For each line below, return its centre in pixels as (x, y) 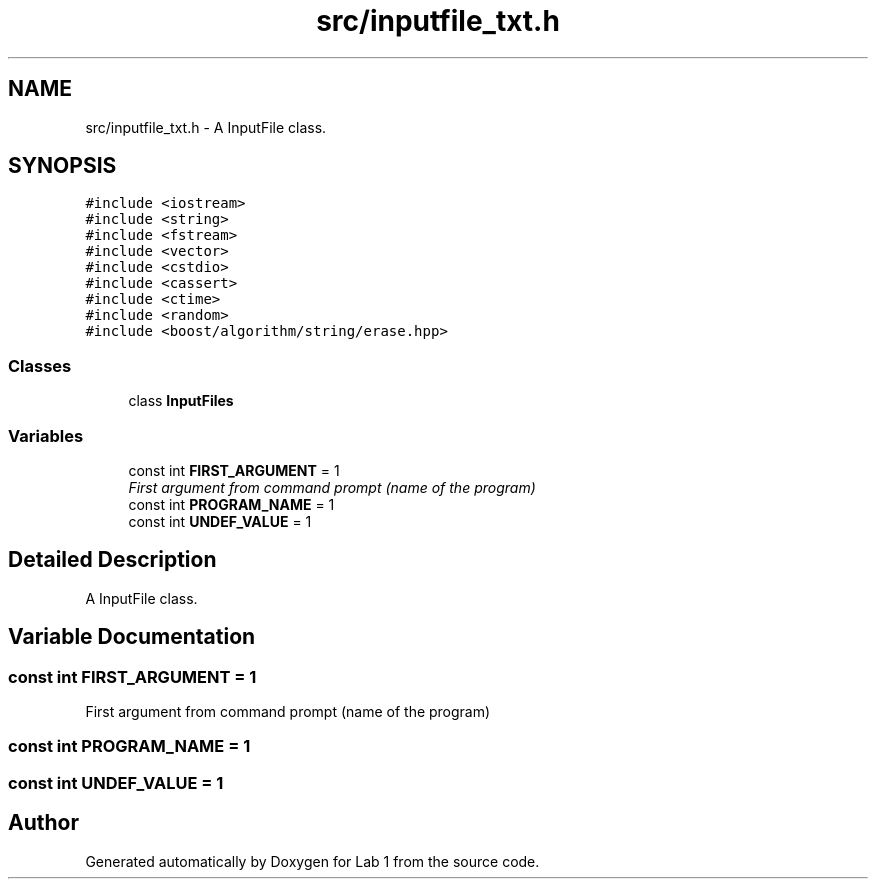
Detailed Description (112, 560)
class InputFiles (181, 401)
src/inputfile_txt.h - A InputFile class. (206, 127)
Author (43, 823)
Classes (40, 365)
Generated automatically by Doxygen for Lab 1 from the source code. (312, 861)
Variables (46, 435)
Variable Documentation (132, 637)
